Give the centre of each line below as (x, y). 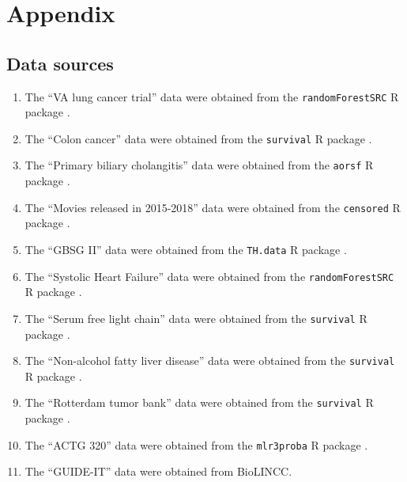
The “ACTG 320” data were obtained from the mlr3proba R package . (196, 444)
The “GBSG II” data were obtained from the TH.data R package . (186, 249)
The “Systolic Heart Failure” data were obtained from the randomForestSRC (209, 276)
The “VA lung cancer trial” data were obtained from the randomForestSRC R (212, 96)
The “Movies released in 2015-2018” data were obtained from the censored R (213, 207)
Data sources (60, 63)
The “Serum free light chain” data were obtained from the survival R (196, 318)
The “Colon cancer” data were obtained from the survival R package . (198, 138)
